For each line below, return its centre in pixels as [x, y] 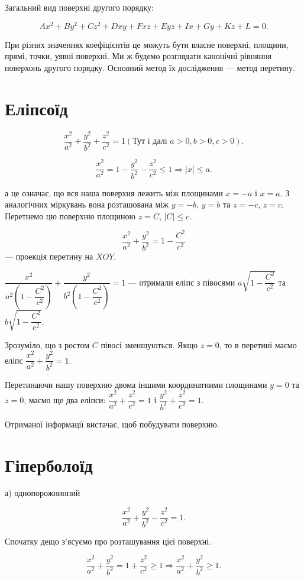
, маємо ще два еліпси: [65, 399]
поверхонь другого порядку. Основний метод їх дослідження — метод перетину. [150, 67]
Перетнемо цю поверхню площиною [70, 216]
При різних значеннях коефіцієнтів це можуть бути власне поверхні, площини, [147, 44]
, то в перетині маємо [258, 344]
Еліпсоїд [36, 108]
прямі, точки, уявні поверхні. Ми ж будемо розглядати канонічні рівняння [138, 56]
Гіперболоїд [49, 464]
